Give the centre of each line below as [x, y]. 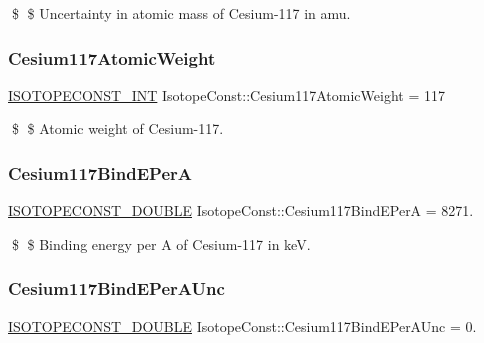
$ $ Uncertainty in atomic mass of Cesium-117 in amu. [181, 13]
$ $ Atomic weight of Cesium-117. [117, 128]
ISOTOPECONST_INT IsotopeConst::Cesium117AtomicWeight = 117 [226, 94]
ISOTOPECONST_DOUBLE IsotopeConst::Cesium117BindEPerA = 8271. [241, 210]
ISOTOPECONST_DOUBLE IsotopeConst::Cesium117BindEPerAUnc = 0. [242, 325]
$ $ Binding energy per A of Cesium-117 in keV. [161, 243]
